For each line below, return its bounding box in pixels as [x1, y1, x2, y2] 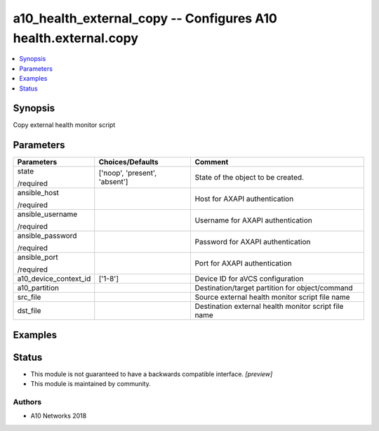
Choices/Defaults [98, 157, 159, 167]
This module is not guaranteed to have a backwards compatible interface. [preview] [30, 369, 273, 378]
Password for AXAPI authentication [194, 237, 311, 247]
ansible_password [17, 231, 77, 241]
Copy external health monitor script [13, 121, 116, 129]
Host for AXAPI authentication [194, 194, 294, 204]
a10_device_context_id [17, 274, 91, 284]
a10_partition [17, 283, 60, 293]
